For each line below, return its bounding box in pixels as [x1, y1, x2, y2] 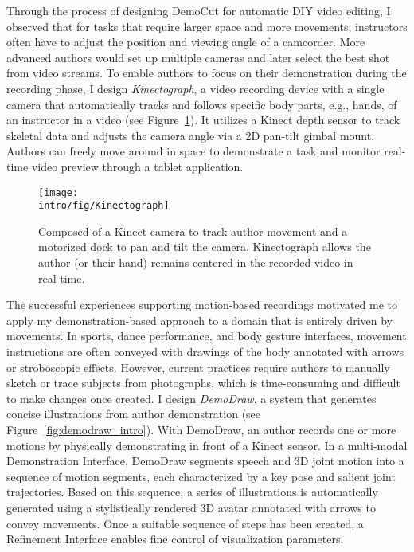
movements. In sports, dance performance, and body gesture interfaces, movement [6, 327, 407, 344]
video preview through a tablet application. [31, 158, 244, 174]
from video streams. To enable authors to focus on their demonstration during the [6, 65, 407, 81]
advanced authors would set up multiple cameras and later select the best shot [6, 49, 390, 65]
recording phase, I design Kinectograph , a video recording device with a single [6, 80, 385, 96]
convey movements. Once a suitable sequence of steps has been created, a [6, 515, 364, 531]
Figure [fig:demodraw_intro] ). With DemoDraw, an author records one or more [6, 421, 396, 437]
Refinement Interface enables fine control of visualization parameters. [6, 530, 344, 547]
